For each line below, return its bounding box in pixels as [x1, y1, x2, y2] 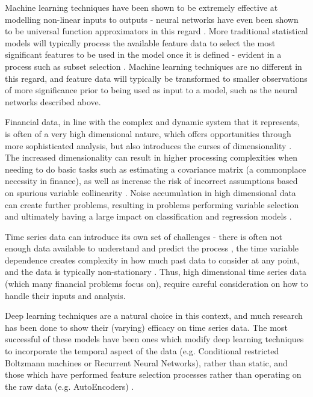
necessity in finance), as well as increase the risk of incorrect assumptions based [5, 174, 298, 187]
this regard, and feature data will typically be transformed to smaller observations [5, 72, 308, 84]
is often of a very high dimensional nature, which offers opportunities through [5, 127, 291, 140]
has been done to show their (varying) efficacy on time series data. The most [5, 321, 288, 333]
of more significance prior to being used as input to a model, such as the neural [5, 84, 297, 96]
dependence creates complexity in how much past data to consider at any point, [5, 253, 300, 266]
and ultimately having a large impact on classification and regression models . [5, 210, 292, 223]
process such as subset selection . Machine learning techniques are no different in [5, 60, 302, 72]
